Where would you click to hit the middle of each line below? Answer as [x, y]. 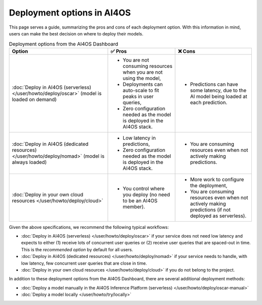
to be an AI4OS [140, 200]
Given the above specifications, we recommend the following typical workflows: [89, 227]
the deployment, [209, 185]
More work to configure [217, 179]
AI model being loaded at [219, 96]
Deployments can [143, 84]
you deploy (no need [147, 194]
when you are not [143, 72]
